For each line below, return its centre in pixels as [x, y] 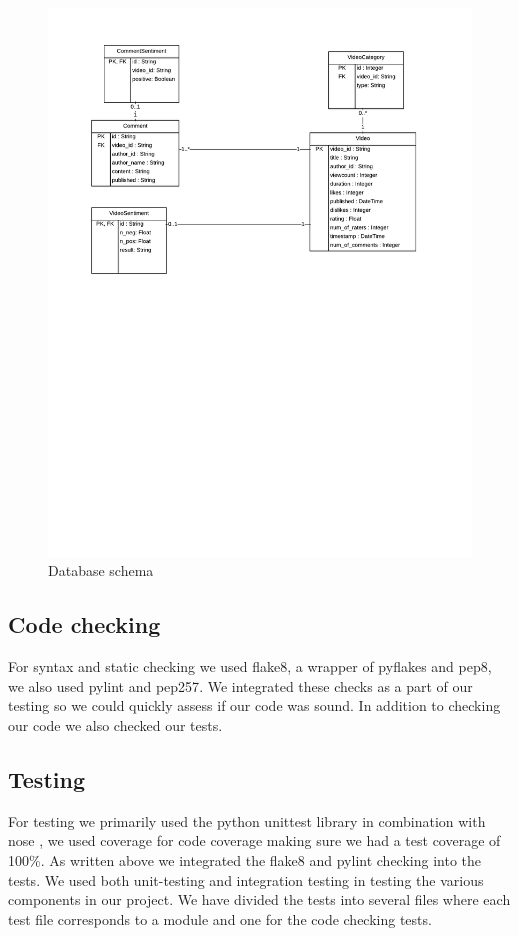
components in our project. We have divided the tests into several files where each [259, 899]
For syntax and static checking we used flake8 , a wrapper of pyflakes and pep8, [250, 666]
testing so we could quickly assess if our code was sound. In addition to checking [254, 705]
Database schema [101, 570]
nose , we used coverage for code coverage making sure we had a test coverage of [254, 840]
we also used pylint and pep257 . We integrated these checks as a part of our [240, 685]
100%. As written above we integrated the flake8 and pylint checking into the [245, 860]
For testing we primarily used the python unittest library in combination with [247, 820]
